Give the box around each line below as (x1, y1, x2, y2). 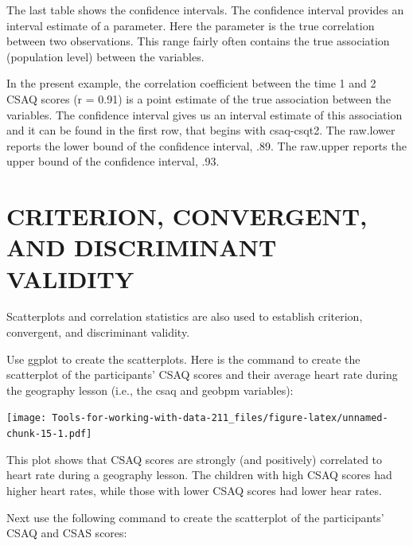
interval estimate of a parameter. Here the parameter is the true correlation (6, 17, 375, 33)
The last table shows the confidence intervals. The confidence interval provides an (6, 2, 404, 18)
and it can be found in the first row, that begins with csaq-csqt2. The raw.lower (6, 122, 395, 138)
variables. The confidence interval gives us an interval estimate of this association (6, 106, 403, 123)
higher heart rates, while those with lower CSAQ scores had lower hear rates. (6, 482, 382, 498)
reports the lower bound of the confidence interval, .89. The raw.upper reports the (6, 137, 407, 154)
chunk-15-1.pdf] (6, 428, 92, 440)
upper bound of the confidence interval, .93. (6, 153, 220, 170)
